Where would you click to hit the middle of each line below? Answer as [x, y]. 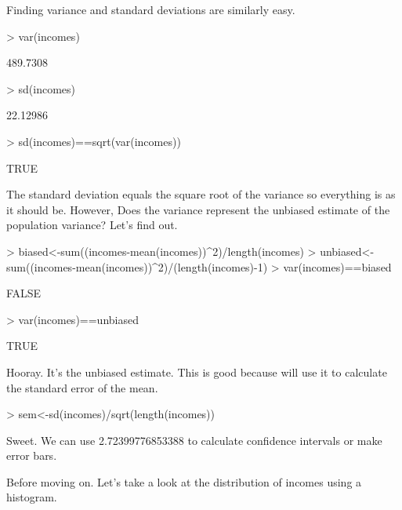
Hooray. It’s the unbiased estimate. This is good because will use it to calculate [197, 372]
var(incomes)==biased [337, 266]
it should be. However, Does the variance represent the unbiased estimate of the [198, 209]
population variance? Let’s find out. [92, 225]
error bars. [32, 455]
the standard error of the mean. [82, 387]
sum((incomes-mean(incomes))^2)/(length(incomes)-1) [137, 266]
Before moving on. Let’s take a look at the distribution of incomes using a [184, 481]
